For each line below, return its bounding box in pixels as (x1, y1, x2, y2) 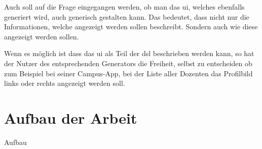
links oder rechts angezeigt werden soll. (4, 78, 125, 88)
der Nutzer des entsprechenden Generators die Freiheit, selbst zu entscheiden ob (4, 58, 252, 68)
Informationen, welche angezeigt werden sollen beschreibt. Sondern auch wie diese (4, 21, 258, 32)
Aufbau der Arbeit (4, 107, 137, 128)
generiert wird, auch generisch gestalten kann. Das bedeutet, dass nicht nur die (4, 11, 249, 22)
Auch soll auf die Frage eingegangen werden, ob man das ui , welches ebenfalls (4, 2, 245, 12)
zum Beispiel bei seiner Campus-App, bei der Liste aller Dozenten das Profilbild (4, 68, 253, 78)
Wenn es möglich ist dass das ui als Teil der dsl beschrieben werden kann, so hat (4, 48, 254, 59)
